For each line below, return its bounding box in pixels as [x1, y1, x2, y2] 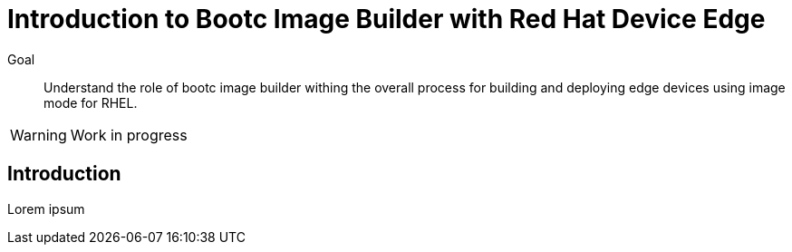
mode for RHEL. [43, 94, 138, 111]
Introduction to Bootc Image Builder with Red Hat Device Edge [7, 4, 766, 34]
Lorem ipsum [7, 200, 85, 217]
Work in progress [70, 125, 188, 144]
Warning [10, 125, 67, 144]
